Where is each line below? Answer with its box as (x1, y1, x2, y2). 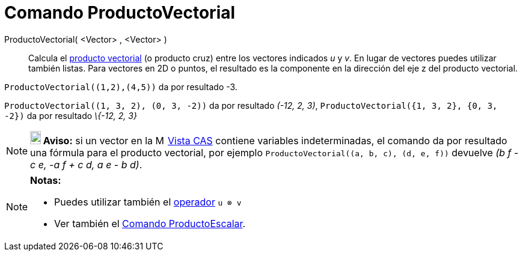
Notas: (30, 174, 61, 186)
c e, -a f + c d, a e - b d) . (30, 158, 142, 171)
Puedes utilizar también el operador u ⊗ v (54, 195, 242, 208)
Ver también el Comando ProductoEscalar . (54, 217, 246, 230)
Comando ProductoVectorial (4, 2, 236, 23)
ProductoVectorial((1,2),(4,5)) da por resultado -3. (4, 81, 237, 92)
